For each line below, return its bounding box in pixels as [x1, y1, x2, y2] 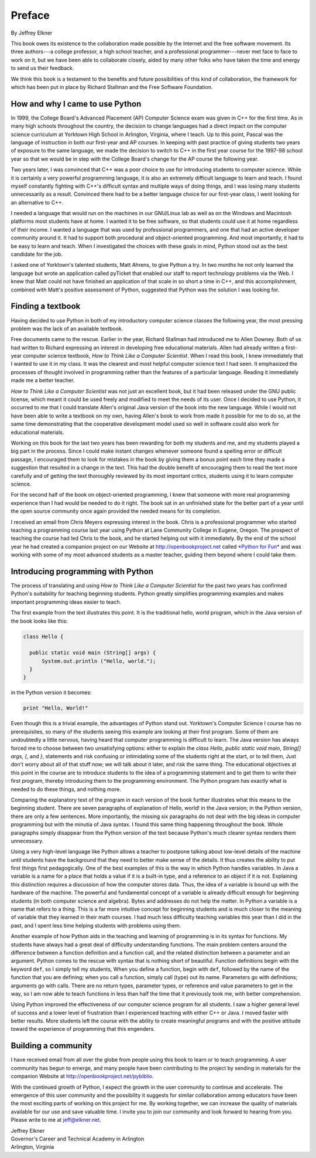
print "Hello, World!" [23, 705, 88, 712]
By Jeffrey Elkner [11, 29, 53, 36]
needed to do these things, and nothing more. [11, 786, 121, 793]
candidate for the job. [11, 251, 63, 258]
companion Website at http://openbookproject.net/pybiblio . [11, 1073, 154, 1080]
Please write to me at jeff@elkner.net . [11, 1116, 102, 1123]
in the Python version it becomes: [11, 689, 92, 696]
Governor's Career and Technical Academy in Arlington [11, 1135, 145, 1142]
